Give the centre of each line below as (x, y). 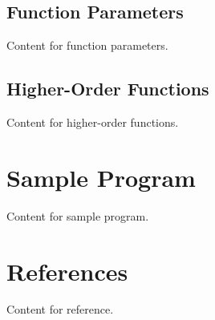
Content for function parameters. (87, 45)
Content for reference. (60, 309)
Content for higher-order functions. (93, 122)
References (67, 271)
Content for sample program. (78, 215)
